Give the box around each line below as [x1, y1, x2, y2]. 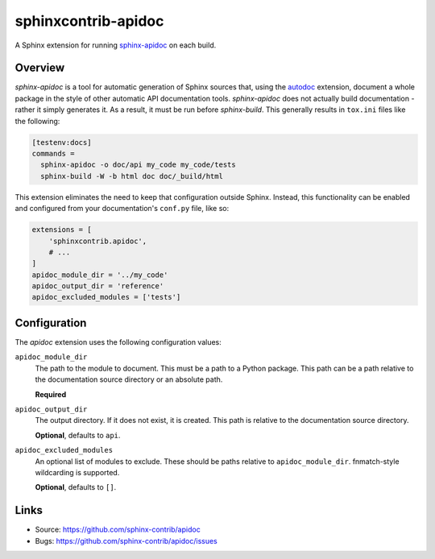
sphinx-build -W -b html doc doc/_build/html [40, 172, 223, 180]
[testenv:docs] [31, 138, 92, 147]
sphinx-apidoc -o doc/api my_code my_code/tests [40, 160, 237, 169]
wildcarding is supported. [35, 467, 120, 477]
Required [35, 389, 67, 399]
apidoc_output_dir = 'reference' [31, 282, 164, 291]
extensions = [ [31, 226, 92, 234]
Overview [14, 61, 65, 75]
